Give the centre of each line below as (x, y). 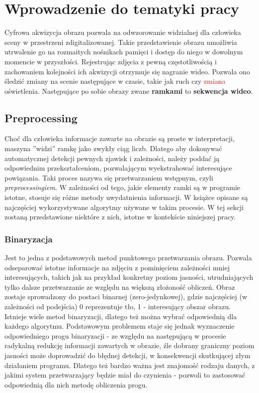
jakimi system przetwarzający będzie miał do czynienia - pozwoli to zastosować (125, 375)
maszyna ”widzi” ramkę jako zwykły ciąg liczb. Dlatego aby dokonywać (113, 148)
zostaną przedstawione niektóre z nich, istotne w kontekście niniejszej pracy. (120, 217)
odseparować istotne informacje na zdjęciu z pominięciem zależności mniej (117, 267)
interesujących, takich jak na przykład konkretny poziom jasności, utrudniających (129, 277)
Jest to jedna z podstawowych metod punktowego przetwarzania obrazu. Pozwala (128, 258)
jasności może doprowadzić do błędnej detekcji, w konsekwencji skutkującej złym (128, 355)
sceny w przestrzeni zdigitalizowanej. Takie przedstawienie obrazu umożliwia (121, 42)
